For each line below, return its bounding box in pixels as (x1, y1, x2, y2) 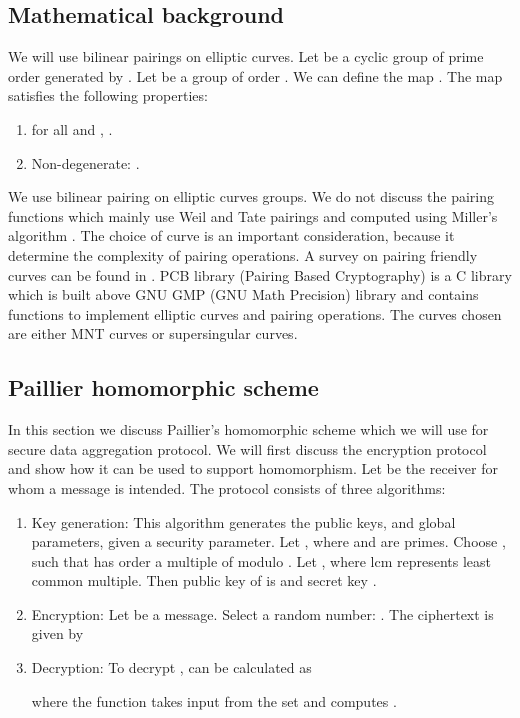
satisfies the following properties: (8, 85, 208, 106)
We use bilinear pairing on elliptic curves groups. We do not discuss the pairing (8, 186, 495, 207)
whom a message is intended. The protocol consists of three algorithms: (8, 477, 446, 498)
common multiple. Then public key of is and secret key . (31, 570, 377, 591)
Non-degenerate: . (31, 152, 140, 173)
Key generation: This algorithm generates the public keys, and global (31, 511, 456, 532)
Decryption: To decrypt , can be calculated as (31, 657, 312, 678)
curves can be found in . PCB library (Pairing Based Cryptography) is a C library (8, 264, 512, 285)
